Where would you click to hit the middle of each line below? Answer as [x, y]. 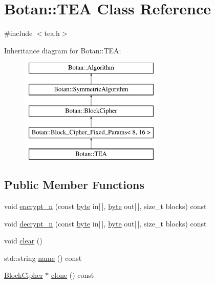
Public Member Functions [74, 185]
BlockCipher [24, 275]
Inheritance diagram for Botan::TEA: [63, 50]
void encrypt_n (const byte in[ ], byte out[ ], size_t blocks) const [105, 206]
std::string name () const [43, 258]
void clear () [23, 241]
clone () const [73, 275]
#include [18, 33]
